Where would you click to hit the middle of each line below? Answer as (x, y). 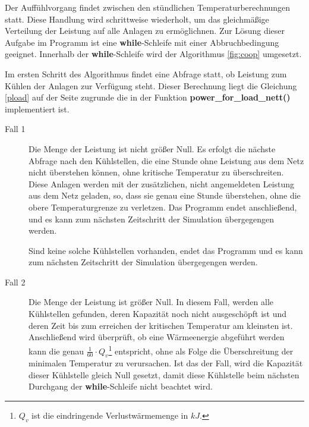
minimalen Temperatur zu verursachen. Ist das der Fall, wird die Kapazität (166, 363)
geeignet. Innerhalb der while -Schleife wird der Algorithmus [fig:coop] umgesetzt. (153, 54)
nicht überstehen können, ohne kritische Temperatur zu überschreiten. (156, 172)
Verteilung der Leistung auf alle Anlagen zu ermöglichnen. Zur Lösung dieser (145, 31)
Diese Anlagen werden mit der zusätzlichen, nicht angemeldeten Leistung (162, 183)
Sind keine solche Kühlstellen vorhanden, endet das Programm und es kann (166, 250)
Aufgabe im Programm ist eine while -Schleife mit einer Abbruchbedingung (142, 42)
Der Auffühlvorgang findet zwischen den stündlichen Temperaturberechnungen (148, 7)
